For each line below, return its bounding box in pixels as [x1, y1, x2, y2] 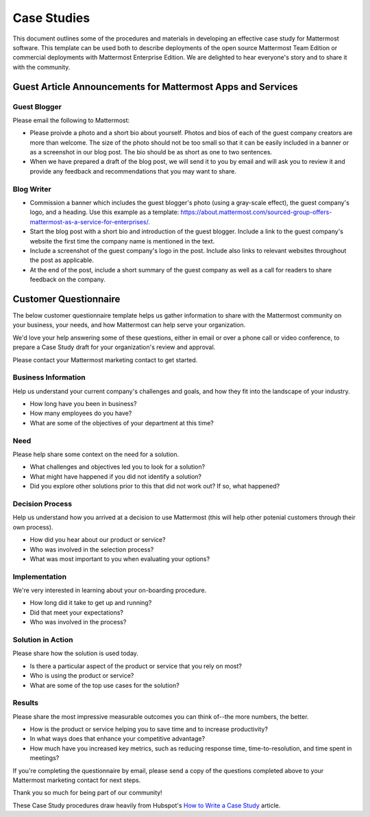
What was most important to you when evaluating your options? [29, 554, 210, 563]
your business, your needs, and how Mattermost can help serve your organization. [12, 321, 246, 329]
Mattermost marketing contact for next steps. [12, 776, 141, 784]
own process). [12, 523, 53, 531]
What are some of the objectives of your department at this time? [29, 418, 214, 427]
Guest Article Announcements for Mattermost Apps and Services [12, 81, 298, 93]
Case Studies [12, 10, 90, 25]
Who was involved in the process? [29, 618, 127, 626]
